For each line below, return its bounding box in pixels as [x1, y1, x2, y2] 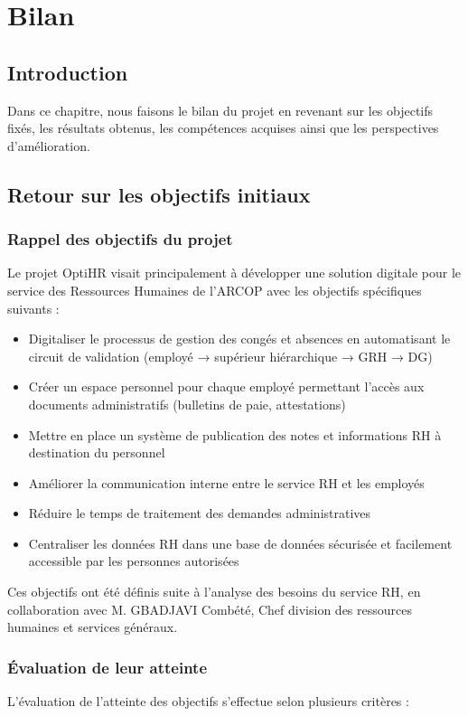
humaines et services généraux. [7, 617, 178, 636]
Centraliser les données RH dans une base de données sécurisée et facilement [28, 533, 453, 552]
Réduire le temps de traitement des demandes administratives [28, 504, 371, 523]
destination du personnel [28, 443, 165, 462]
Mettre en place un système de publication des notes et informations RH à [28, 425, 442, 444]
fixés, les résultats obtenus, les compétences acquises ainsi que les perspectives [7, 118, 439, 137]
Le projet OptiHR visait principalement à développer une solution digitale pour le [7, 263, 462, 282]
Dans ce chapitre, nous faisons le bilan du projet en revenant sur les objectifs [7, 100, 434, 119]
